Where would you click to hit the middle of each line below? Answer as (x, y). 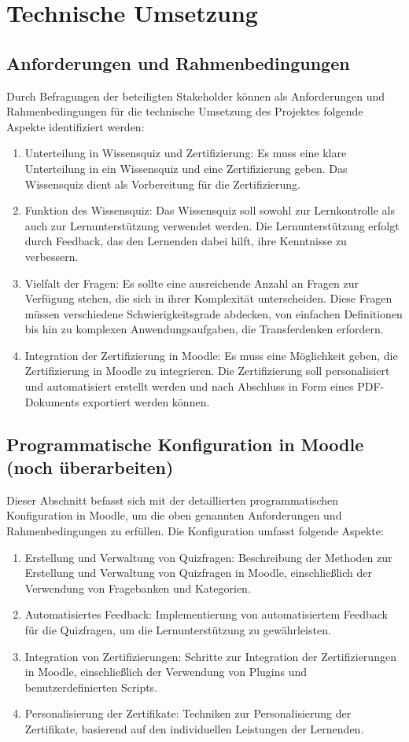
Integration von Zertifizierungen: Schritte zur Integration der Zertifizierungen (210, 656)
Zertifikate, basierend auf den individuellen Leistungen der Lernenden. (194, 728)
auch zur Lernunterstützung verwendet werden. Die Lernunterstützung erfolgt (212, 225)
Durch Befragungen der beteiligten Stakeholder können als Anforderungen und (196, 96)
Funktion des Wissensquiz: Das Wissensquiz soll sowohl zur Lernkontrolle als (210, 210)
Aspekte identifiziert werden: (76, 126)
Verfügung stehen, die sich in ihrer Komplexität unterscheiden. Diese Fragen (208, 298)
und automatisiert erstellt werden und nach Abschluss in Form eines (189, 386)
